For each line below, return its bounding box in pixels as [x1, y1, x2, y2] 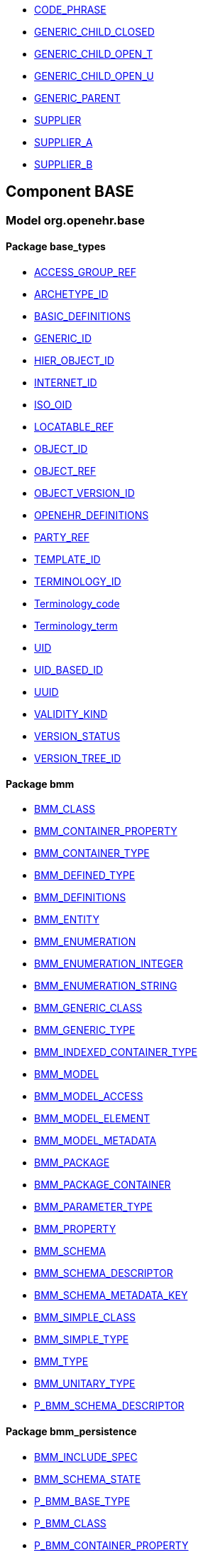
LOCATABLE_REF [34, 421, 114, 433]
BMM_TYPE [34, 1355, 89, 1368]
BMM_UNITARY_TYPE [34, 1377, 136, 1390]
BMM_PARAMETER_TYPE [34, 1201, 153, 1213]
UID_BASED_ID [34, 664, 104, 677]
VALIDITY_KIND [34, 708, 108, 721]
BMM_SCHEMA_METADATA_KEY [34, 1289, 188, 1302]
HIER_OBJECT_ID [34, 354, 114, 367]
